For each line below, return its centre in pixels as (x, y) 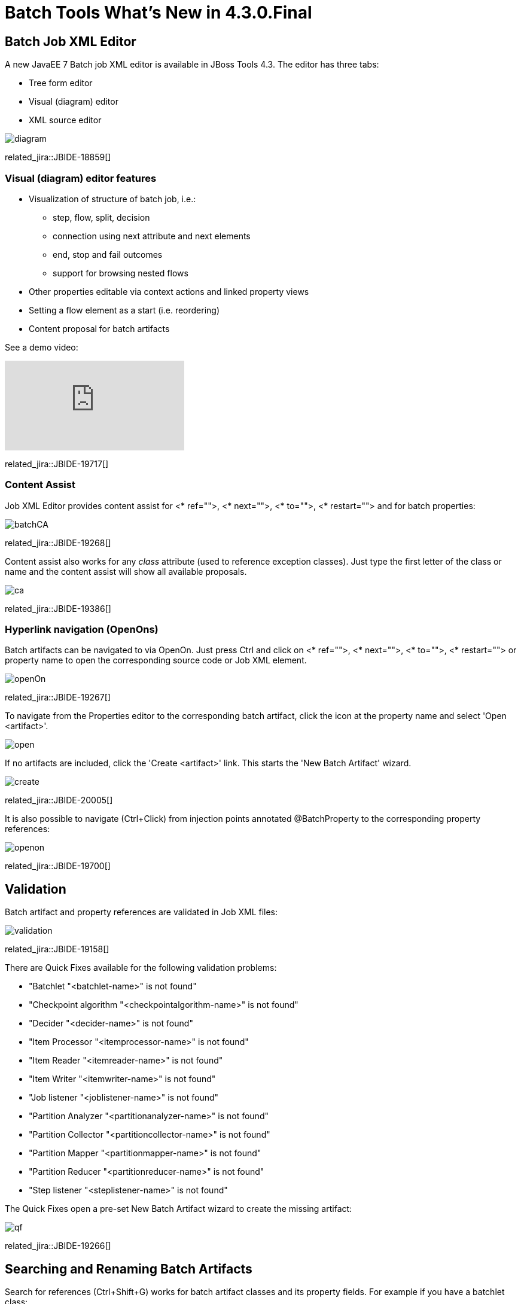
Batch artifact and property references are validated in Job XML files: (141, 912)
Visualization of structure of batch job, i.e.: (112, 199)
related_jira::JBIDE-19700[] (58, 866)
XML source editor (65, 120)
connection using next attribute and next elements (152, 236)
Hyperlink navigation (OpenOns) (82, 630)
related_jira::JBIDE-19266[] (58, 1246)
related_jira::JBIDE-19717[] (57, 464)
